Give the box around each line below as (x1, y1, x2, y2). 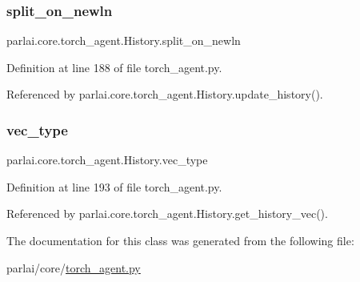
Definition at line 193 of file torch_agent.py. (6, 178, 222, 195)
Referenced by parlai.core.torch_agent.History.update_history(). (6, 86, 323, 103)
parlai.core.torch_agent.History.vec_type (6, 151, 208, 168)
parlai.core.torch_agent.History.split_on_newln (6, 32, 241, 49)
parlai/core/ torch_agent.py (6, 259, 141, 276)
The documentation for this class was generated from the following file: (6, 232, 354, 248)
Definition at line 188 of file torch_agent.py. (6, 58, 222, 75)
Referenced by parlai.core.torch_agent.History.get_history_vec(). (6, 205, 328, 222)
